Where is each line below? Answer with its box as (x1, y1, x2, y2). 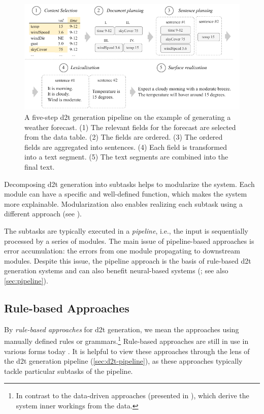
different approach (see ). (4, 208, 82, 219)
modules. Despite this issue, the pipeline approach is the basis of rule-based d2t (4, 255, 251, 266)
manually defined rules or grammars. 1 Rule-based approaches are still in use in (4, 334, 249, 346)
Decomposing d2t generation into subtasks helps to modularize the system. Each (4, 178, 255, 189)
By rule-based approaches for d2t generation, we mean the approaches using (4, 324, 239, 334)
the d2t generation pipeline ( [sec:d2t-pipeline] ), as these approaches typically (4, 356, 243, 366)
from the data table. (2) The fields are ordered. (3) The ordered (24, 132, 223, 142)
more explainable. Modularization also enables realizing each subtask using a (4, 198, 243, 209)
